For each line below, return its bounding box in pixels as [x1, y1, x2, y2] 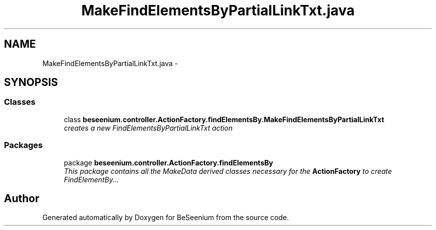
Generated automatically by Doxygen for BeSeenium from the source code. [42, 213, 289, 222]
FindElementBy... [64, 175, 119, 184]
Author [4, 192, 39, 205]
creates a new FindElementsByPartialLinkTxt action [64, 123, 233, 132]
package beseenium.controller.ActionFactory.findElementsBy [64, 158, 273, 167]
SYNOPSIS [4, 76, 58, 89]
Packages [4, 140, 43, 151]
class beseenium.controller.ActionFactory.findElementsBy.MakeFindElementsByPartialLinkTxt [64, 115, 384, 124]
